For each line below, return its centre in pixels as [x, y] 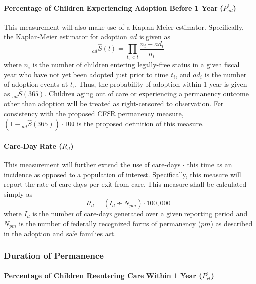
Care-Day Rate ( [33, 145]
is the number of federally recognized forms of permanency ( [110, 223]
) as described [231, 223]
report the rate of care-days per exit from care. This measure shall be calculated [125, 184]
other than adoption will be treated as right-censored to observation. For [114, 103]
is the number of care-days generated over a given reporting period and [140, 214]
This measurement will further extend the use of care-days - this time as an [118, 164]
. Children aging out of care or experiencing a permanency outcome [146, 94]
